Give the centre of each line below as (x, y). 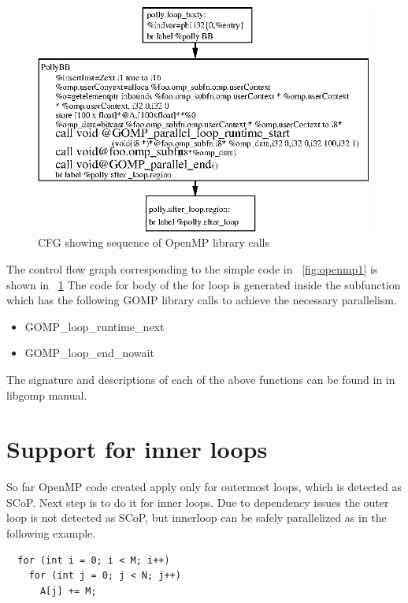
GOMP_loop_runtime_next (95, 326)
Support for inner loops (137, 449)
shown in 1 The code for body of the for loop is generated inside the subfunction (204, 284)
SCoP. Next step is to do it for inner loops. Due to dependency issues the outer (198, 502)
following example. (51, 533)
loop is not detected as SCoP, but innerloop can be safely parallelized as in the (197, 517)
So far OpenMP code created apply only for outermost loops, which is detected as (204, 487)
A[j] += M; (68, 591)
